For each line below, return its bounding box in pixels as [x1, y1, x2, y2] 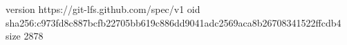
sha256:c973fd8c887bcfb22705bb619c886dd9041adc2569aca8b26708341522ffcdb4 [6, 15, 341, 29]
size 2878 [6, 29, 44, 43]
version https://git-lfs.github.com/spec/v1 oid [6, 2, 200, 16]
